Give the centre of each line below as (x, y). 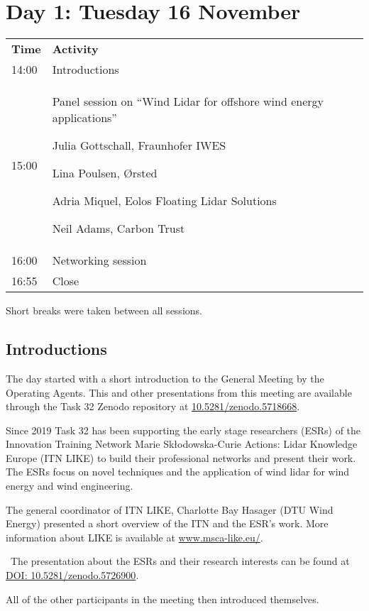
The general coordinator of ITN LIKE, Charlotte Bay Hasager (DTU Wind (170, 509)
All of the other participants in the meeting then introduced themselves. (163, 599)
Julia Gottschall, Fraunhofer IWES (139, 145)
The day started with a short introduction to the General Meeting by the (165, 378)
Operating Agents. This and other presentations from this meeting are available (179, 392)
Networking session (99, 260)
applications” (84, 118)
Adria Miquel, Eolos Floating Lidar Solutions (164, 201)
